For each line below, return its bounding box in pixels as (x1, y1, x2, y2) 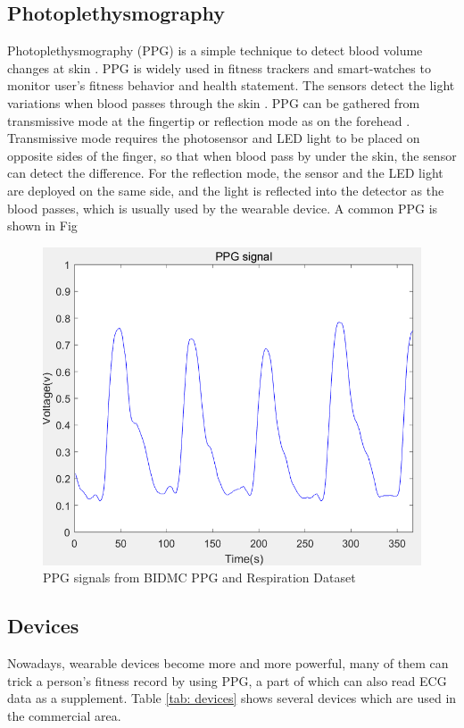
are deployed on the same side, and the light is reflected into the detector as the (7, 180, 444, 199)
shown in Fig (7, 216, 78, 235)
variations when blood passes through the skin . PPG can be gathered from (7, 93, 420, 112)
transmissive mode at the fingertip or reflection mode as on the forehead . (7, 111, 410, 130)
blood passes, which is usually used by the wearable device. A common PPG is (7, 198, 438, 217)
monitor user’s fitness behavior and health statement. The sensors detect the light (7, 76, 455, 95)
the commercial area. (7, 706, 121, 724)
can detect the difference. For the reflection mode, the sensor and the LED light (7, 163, 443, 182)
